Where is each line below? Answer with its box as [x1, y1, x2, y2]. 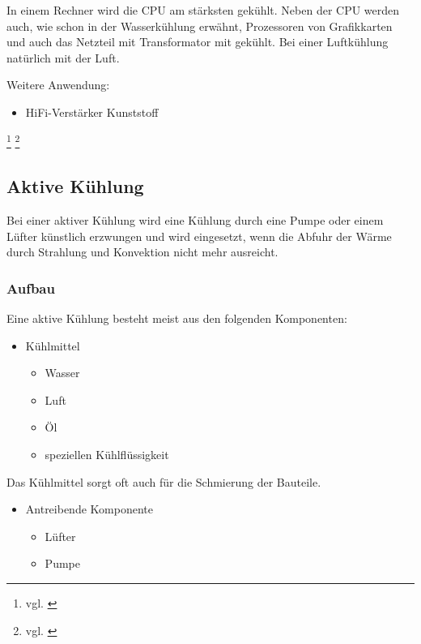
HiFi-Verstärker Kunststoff [25, 103, 159, 120]
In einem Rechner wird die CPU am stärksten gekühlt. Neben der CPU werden [6, 2, 400, 18]
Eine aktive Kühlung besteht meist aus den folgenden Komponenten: [6, 310, 347, 327]
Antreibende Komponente [25, 500, 153, 517]
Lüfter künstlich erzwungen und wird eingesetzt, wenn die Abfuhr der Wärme [6, 227, 392, 244]
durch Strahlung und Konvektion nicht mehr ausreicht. [6, 243, 279, 260]
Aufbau [6, 277, 55, 298]
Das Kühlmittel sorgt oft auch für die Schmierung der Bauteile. [6, 473, 321, 490]
